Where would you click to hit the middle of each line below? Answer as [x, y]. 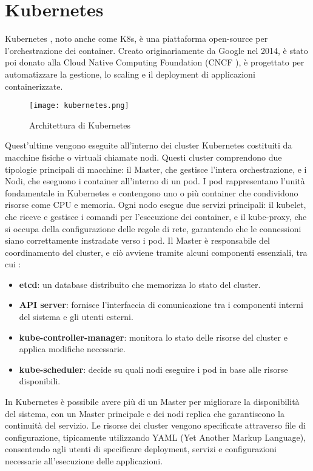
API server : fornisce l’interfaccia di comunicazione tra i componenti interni [161, 305]
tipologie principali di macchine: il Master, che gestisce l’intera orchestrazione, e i [156, 169]
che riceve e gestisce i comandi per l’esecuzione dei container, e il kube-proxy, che [156, 216]
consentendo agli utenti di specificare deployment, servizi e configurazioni [141, 449]
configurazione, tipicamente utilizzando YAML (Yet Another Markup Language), [156, 437]
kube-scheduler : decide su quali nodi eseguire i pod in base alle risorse [153, 369]
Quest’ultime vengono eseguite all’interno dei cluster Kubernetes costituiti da [149, 145]
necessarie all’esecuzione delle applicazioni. [84, 461]
